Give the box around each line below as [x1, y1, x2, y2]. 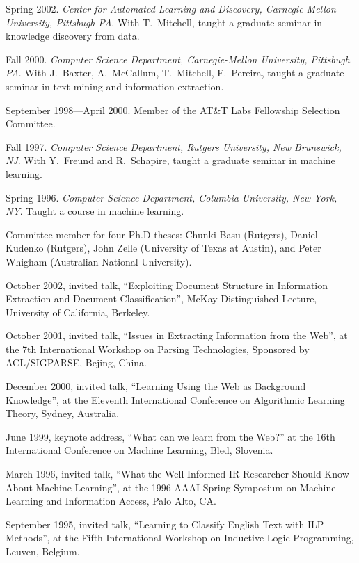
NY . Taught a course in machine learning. [6, 204, 184, 218]
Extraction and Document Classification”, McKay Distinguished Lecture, [6, 291, 317, 306]
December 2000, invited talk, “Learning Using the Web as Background [6, 379, 306, 393]
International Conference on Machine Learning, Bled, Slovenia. [6, 443, 273, 457]
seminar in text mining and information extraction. [6, 79, 224, 93]
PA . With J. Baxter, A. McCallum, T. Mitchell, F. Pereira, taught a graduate [6, 65, 344, 80]
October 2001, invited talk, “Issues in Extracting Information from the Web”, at [6, 328, 348, 343]
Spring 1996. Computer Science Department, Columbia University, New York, [6, 190, 337, 204]
